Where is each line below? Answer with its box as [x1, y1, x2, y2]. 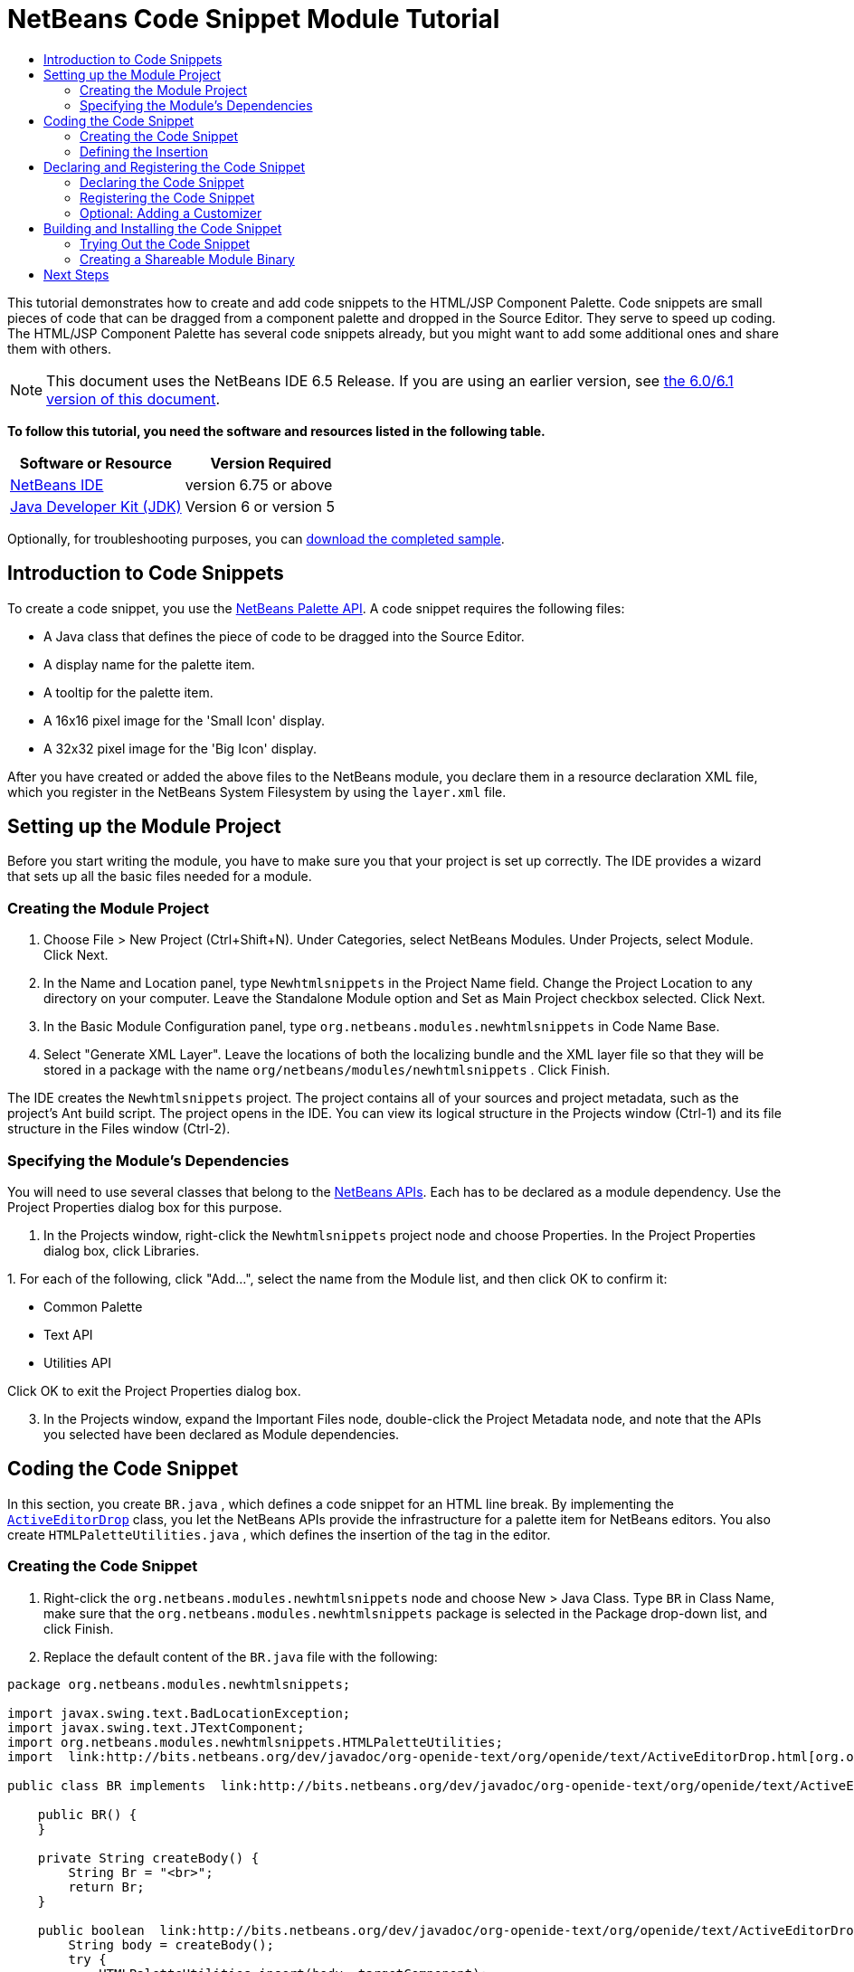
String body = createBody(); [68, 1937, 275, 1952]
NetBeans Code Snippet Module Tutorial [7, 4, 500, 34]
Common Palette [43, 1298, 143, 1314]
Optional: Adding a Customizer [80, 204, 262, 221]
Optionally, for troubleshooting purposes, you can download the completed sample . [7, 530, 505, 546]
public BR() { [37, 1806, 138, 1822]
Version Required [210, 453, 332, 472]
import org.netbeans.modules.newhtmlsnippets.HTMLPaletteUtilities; [7, 1734, 503, 1749]
